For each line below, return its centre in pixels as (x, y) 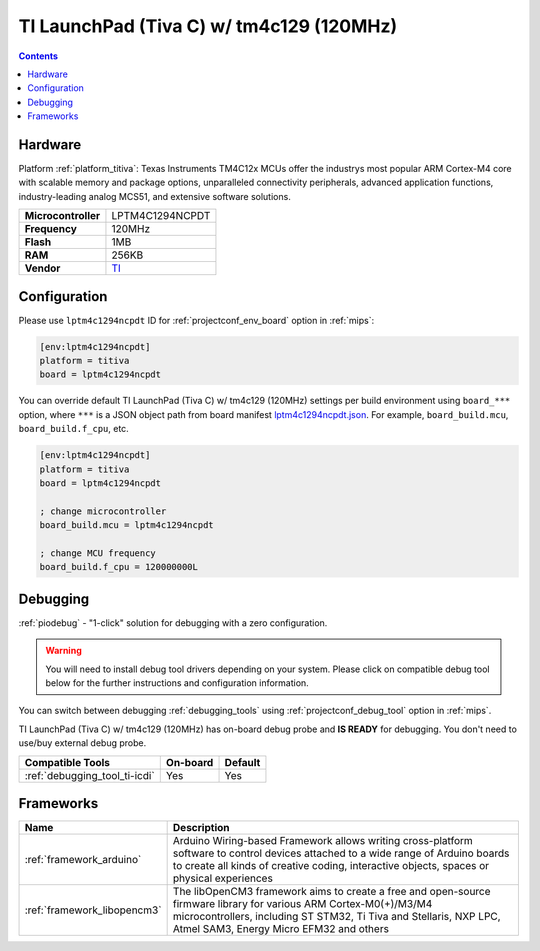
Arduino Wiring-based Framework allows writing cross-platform (323, 841)
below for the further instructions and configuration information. (177, 683)
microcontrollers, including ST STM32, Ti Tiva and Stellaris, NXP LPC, (336, 917)
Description (201, 828)
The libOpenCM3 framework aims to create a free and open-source (331, 892)
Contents (38, 56)
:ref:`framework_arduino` (83, 860)
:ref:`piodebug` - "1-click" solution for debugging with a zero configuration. (173, 622)
